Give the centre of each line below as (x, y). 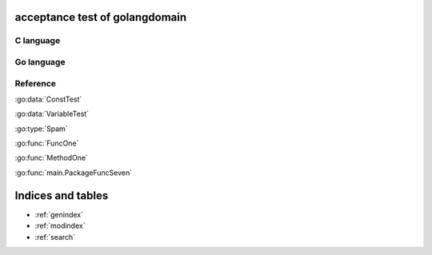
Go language (40, 62)
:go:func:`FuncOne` (47, 143)
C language (38, 41)
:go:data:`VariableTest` (52, 114)
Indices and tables (62, 195)
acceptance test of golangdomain (101, 17)
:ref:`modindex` (60, 226)
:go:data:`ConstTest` (48, 99)
